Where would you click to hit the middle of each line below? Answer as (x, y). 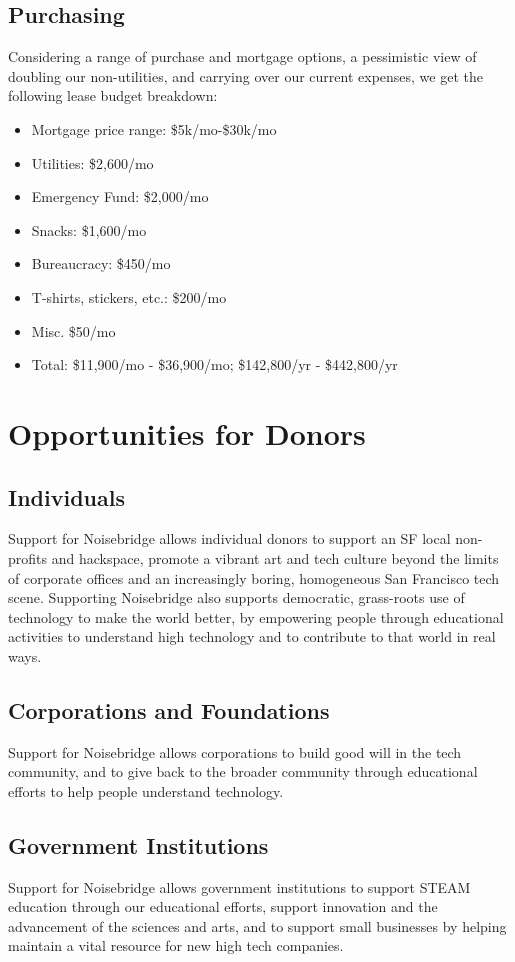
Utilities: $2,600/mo (92, 162)
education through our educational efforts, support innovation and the (223, 906)
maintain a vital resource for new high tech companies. (176, 945)
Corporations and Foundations (169, 709)
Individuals (66, 496)
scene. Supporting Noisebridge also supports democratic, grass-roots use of (236, 597)
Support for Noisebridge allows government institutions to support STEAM (239, 886)
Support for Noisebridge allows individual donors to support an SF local (229, 538)
